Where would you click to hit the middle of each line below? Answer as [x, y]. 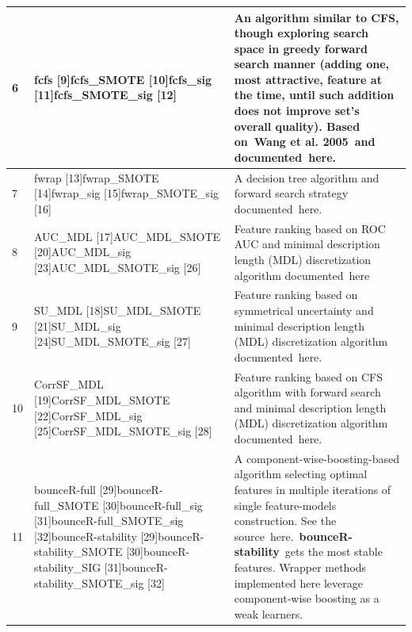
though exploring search [301, 33]
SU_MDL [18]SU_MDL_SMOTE [118, 310]
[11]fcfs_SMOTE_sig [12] [106, 95]
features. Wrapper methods [300, 567]
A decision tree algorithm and [307, 177]
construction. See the [285, 521]
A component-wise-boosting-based [317, 458]
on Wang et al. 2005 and [305, 142]
